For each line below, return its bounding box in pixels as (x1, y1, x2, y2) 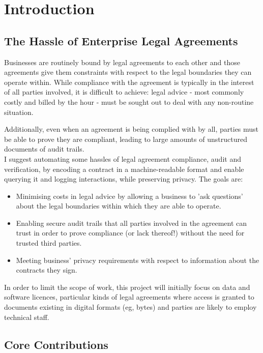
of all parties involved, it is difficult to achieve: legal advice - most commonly (4, 86, 244, 97)
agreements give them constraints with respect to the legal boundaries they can (4, 67, 252, 77)
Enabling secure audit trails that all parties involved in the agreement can (16, 217, 247, 228)
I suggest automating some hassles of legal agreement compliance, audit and (4, 153, 241, 164)
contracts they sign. (16, 264, 77, 275)
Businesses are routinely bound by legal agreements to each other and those (4, 56, 240, 67)
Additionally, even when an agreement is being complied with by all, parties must (4, 124, 259, 134)
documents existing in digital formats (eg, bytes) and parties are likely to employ (4, 302, 257, 312)
